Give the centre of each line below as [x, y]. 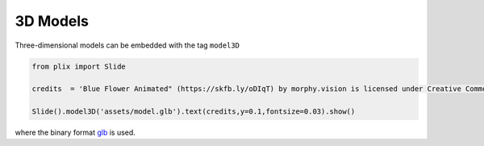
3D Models [52, 21]
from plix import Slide [79, 66]
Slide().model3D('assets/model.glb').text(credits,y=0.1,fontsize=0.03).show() [194, 112]
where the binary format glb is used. [75, 132]
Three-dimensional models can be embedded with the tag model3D [127, 45]
